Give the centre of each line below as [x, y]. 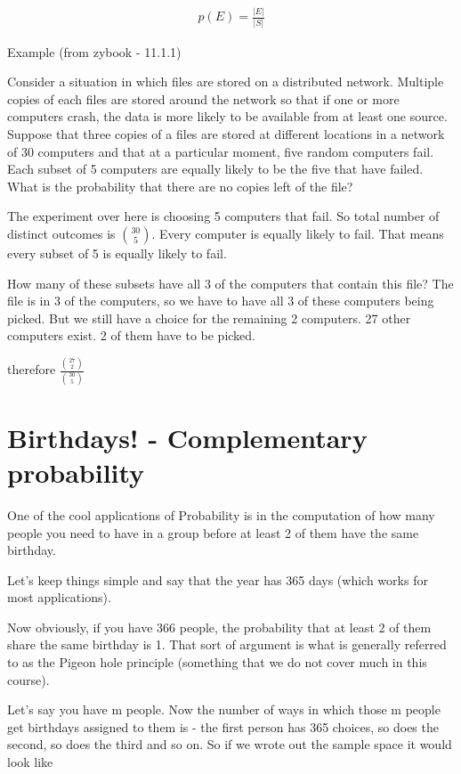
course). [28, 679]
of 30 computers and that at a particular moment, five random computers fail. [221, 151]
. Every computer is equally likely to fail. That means [298, 233]
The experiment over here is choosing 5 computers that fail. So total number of [223, 216]
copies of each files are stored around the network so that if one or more [203, 98]
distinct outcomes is [61, 233]
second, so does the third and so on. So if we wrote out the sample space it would [230, 744]
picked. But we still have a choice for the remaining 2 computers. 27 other [209, 318]
